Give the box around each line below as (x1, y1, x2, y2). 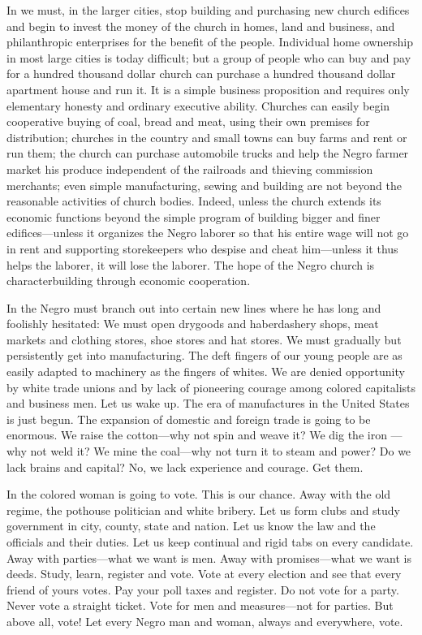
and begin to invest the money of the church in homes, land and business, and (6, 17, 395, 34)
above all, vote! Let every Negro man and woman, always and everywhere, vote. (6, 612, 403, 629)
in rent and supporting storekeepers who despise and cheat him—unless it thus (6, 240, 398, 257)
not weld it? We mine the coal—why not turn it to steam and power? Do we (30, 443, 411, 460)
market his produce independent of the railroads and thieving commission (6, 160, 373, 177)
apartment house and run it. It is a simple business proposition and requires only (6, 80, 410, 97)
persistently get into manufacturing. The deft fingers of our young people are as (6, 347, 403, 364)
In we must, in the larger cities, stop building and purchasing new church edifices (6, 2, 410, 18)
